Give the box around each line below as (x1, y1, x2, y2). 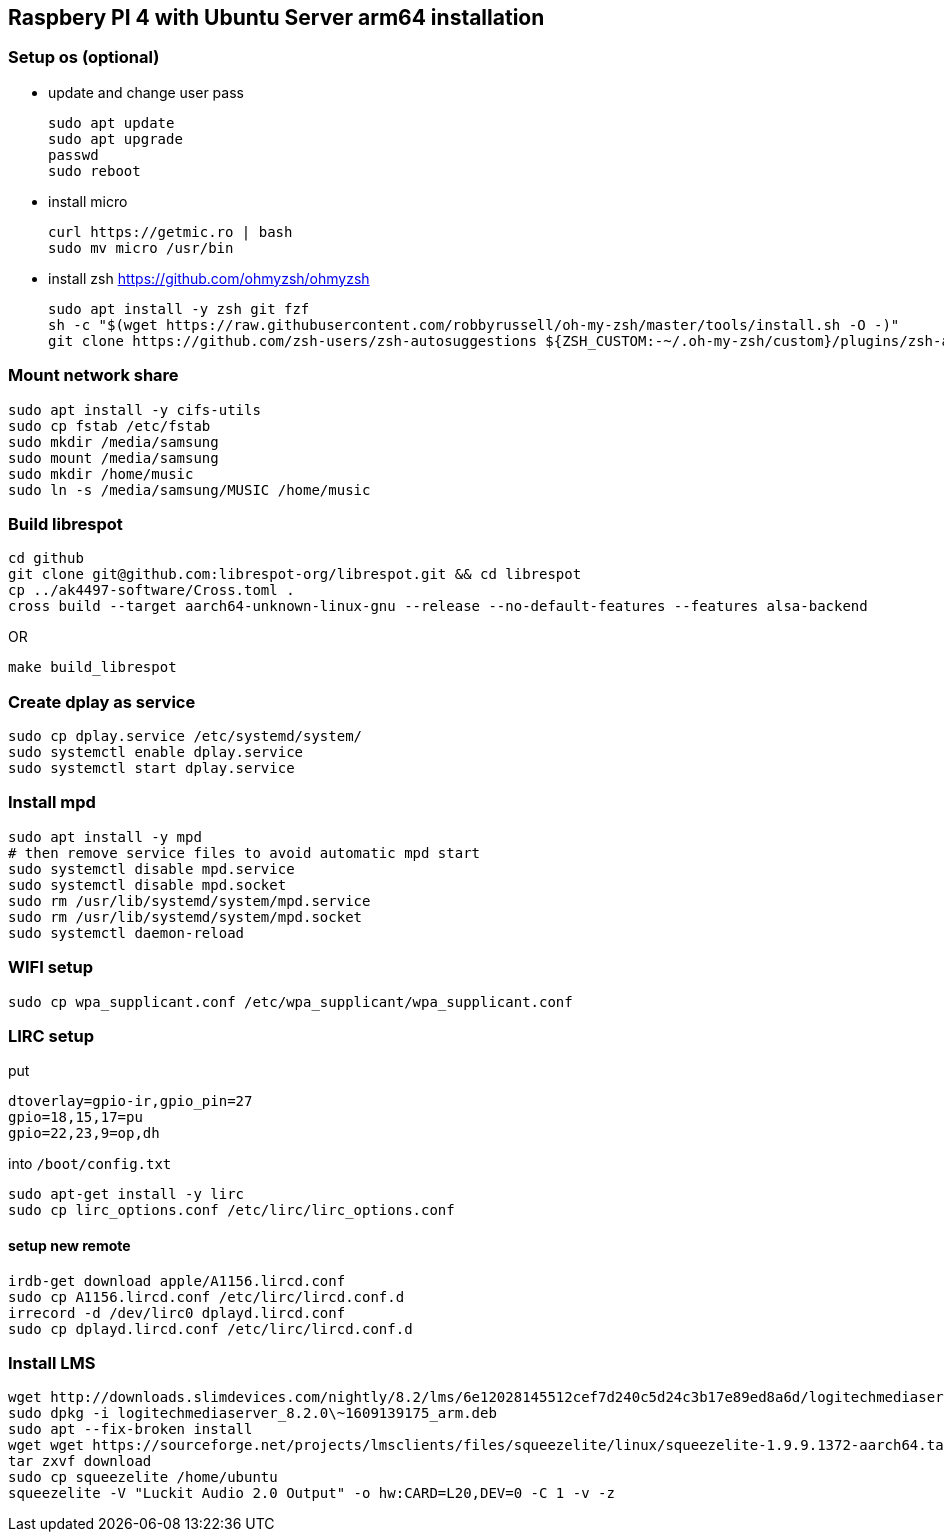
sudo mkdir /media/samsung (8, 433, 219, 450)
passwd (48, 146, 99, 163)
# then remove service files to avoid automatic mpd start (8, 844, 481, 861)
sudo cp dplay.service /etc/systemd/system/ (8, 728, 363, 745)
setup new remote (8, 1236, 131, 1254)
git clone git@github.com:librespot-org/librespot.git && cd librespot (8, 566, 582, 583)
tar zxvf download (8, 1453, 152, 1470)
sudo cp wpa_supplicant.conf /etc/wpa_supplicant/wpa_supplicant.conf (8, 993, 573, 1010)
